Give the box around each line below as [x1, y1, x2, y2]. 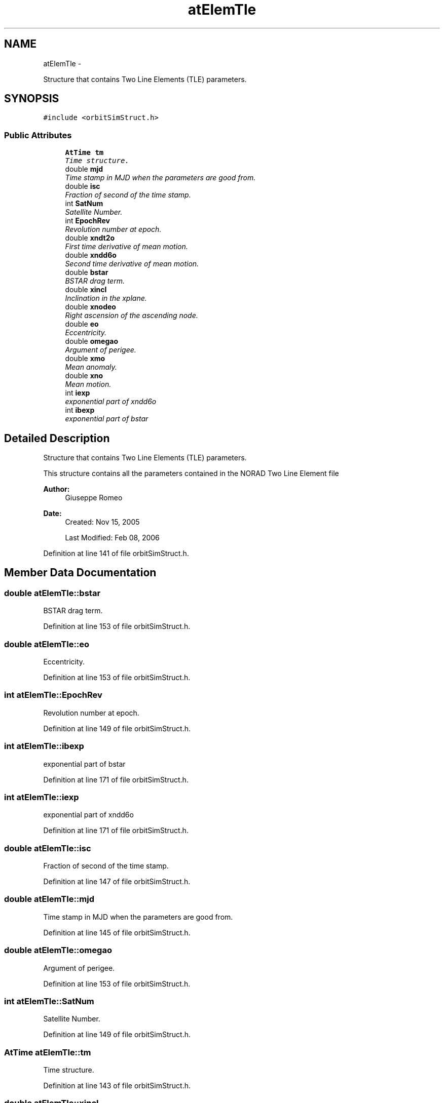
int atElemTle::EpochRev [4, 690, 102, 700]
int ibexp [65, 406, 95, 415]
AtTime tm [65, 148, 104, 157]
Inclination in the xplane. [65, 294, 147, 303]
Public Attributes [4, 130, 72, 140]
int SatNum [65, 199, 103, 208]
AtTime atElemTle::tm [4, 1047, 91, 1057]
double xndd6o [65, 251, 117, 260]
